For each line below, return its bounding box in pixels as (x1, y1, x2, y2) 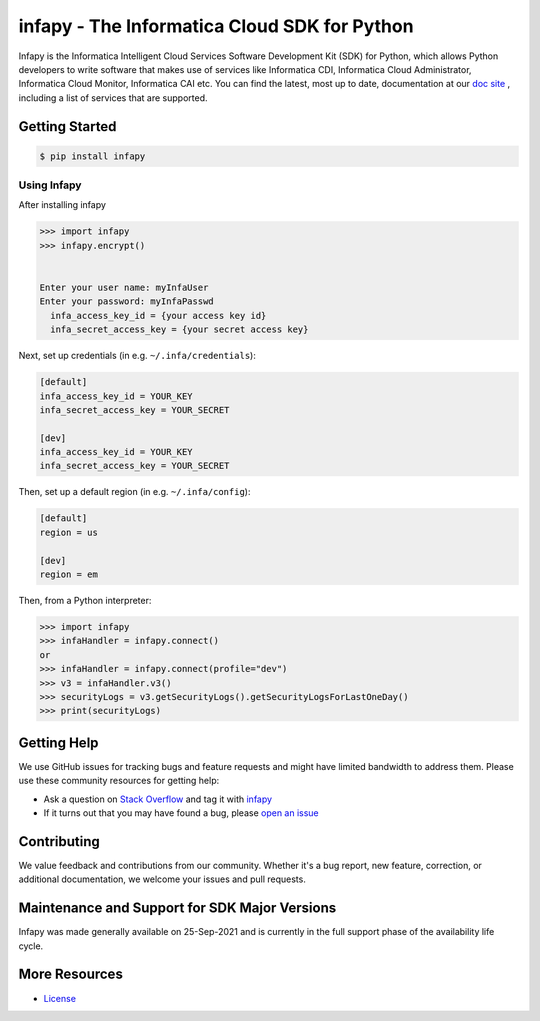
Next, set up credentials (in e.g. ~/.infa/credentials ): (18, 350, 257, 362)
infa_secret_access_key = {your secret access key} (50, 324, 309, 335)
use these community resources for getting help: (18, 775, 220, 787)
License (43, 992, 77, 1004)
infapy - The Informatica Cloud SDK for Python (18, 15, 414, 37)
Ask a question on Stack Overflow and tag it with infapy (43, 793, 273, 805)
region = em (39, 569, 99, 580)
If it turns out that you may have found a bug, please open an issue (43, 807, 319, 819)
